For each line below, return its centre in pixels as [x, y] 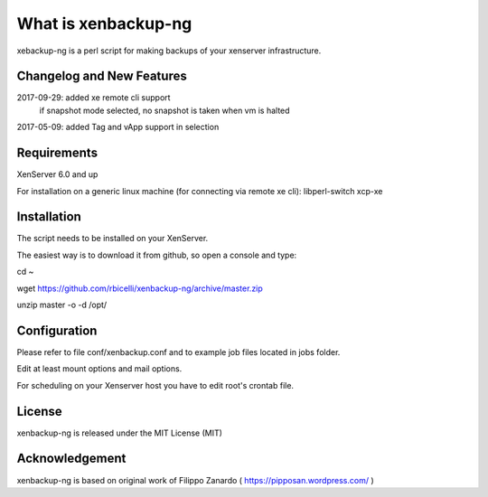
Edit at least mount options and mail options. [99, 369]
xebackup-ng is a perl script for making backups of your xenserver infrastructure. [169, 51]
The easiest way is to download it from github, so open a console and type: [157, 255]
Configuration [57, 330]
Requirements [57, 153]
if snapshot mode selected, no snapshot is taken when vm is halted [164, 110]
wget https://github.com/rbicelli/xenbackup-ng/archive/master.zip [140, 288]
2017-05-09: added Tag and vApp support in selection [118, 127]
